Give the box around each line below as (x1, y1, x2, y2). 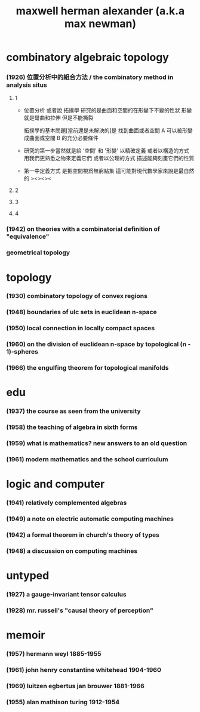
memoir (6, 628, 45, 642)
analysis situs (6, 81, 48, 89)
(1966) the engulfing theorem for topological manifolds (6, 364, 169, 372)
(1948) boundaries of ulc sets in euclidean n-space (6, 308, 157, 317)
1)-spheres (6, 348, 39, 356)
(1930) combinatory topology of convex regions (6, 292, 148, 300)
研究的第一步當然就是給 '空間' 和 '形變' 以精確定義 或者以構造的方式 (23, 147, 190, 154)
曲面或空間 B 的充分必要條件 (29, 135, 99, 142)
